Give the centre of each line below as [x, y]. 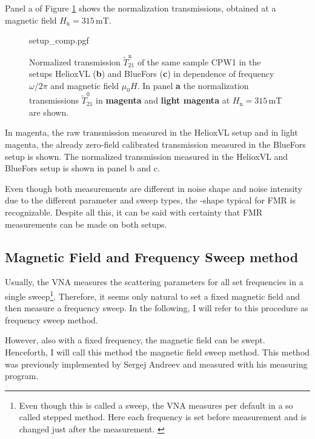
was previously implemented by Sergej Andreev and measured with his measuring [156, 364]
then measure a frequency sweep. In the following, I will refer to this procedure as [157, 308]
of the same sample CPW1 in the [199, 61]
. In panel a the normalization [193, 85]
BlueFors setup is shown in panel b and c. [82, 168]
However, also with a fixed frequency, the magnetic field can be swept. [135, 340]
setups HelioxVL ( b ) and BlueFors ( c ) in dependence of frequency [152, 74]
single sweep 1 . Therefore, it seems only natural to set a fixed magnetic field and [152, 295]
